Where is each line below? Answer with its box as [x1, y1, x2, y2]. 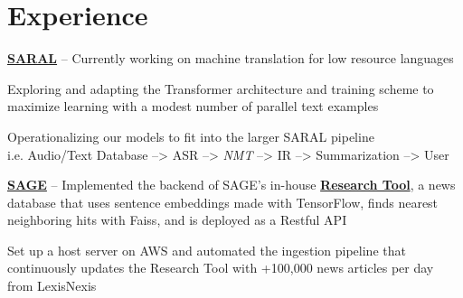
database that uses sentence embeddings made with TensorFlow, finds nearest [7, 192, 439, 211]
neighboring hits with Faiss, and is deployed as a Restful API [7, 210, 347, 229]
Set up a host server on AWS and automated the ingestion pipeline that [7, 240, 406, 259]
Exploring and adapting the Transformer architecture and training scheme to [7, 79, 434, 98]
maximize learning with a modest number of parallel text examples [7, 97, 379, 116]
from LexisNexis [7, 276, 97, 295]
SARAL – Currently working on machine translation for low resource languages [7, 49, 454, 68]
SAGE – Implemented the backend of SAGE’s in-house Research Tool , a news [7, 175, 456, 194]
